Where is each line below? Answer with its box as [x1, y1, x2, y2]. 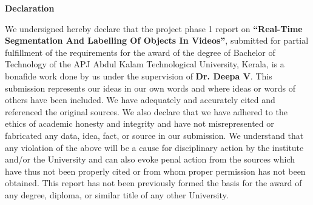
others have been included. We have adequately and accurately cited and [5, 93, 275, 106]
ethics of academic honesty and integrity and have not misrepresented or [5, 117, 274, 130]
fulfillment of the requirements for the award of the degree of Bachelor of [5, 45, 275, 58]
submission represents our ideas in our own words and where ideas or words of [5, 81, 295, 94]
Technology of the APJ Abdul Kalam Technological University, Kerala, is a [5, 58, 284, 70]
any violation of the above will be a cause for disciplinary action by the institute [5, 141, 304, 153]
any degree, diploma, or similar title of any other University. [5, 188, 229, 201]
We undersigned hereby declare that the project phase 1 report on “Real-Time [5, 22, 303, 35]
